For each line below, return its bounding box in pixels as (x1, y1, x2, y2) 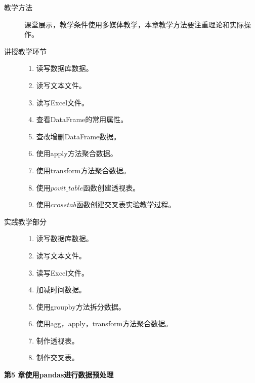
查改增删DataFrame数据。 (36, 131, 121, 141)
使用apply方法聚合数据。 (36, 148, 117, 159)
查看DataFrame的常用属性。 (36, 114, 128, 125)
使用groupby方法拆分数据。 (36, 301, 125, 312)
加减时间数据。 (36, 284, 86, 295)
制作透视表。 (36, 335, 79, 346)
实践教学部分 (4, 216, 47, 226)
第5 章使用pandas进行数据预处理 (4, 369, 114, 380)
